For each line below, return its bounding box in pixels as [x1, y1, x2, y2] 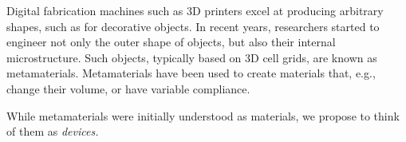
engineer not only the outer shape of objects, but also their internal [6, 34, 336, 50]
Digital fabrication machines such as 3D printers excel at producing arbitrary [6, 2, 384, 18]
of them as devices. [6, 123, 99, 140]
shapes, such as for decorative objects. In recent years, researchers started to [6, 18, 380, 34]
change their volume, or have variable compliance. [6, 80, 250, 97]
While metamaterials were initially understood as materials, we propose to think [6, 107, 400, 124]
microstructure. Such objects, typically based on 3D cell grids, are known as [6, 49, 377, 65]
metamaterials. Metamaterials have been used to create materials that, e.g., [6, 65, 376, 81]
